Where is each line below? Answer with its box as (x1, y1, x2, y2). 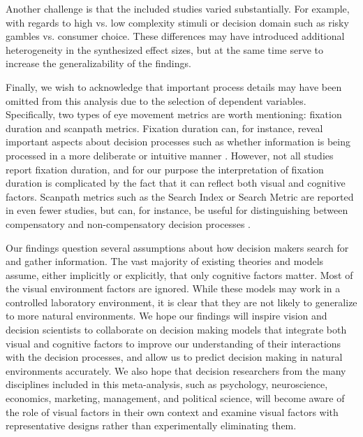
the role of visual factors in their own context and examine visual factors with (6, 404, 339, 419)
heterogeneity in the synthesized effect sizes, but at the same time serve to (6, 42, 324, 57)
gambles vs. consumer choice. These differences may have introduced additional (6, 29, 345, 43)
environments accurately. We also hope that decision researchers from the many (6, 363, 346, 378)
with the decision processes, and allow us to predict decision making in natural (6, 350, 343, 364)
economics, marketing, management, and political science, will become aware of (6, 391, 345, 406)
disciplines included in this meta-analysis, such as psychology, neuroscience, (6, 377, 328, 392)
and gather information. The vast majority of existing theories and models (6, 254, 324, 268)
